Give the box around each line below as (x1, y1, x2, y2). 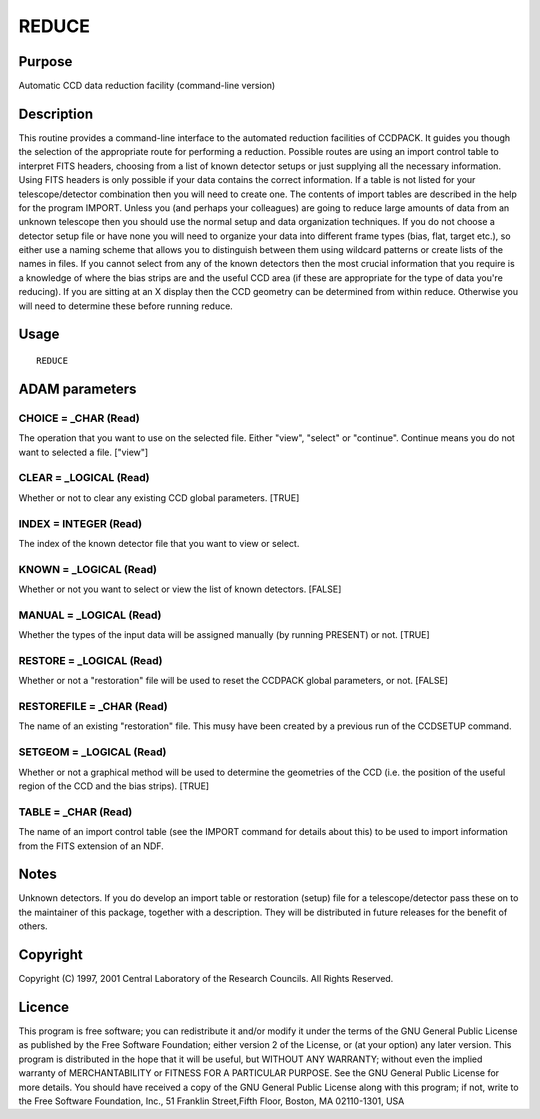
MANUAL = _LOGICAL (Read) (18, 608, 162, 622)
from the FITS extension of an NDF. (18, 840, 164, 852)
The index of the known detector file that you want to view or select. (18, 537, 300, 549)
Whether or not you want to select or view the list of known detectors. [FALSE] (18, 583, 342, 595)
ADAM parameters (18, 380, 137, 397)
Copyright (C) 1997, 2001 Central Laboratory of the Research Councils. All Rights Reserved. (18, 973, 394, 985)
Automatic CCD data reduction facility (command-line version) (18, 80, 276, 92)
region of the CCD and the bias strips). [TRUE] (18, 780, 210, 792)
